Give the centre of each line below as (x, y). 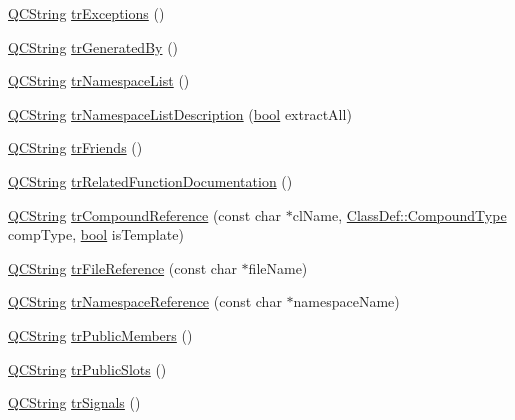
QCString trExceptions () (86, 13)
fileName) (278, 267)
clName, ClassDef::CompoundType (399, 214)
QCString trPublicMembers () (100, 334)
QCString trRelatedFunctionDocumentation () (150, 180)
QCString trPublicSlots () (87, 368)
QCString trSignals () (74, 402)
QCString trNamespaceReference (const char (145, 301)
